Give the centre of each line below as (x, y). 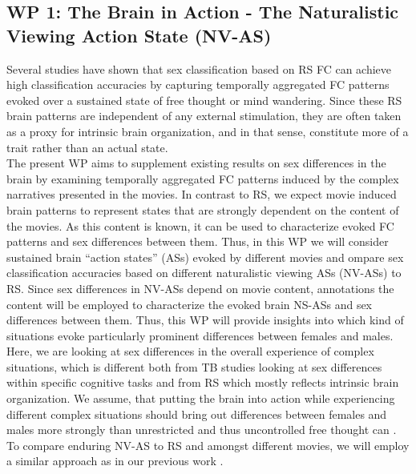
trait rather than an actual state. (87, 147)
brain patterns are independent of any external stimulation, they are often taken (204, 116)
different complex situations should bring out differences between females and (197, 414)
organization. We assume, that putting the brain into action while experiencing (201, 398)
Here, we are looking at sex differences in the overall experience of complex (190, 351)
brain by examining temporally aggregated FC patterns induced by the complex (203, 178)
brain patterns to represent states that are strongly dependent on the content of (203, 209)
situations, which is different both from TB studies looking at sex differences (194, 366)
